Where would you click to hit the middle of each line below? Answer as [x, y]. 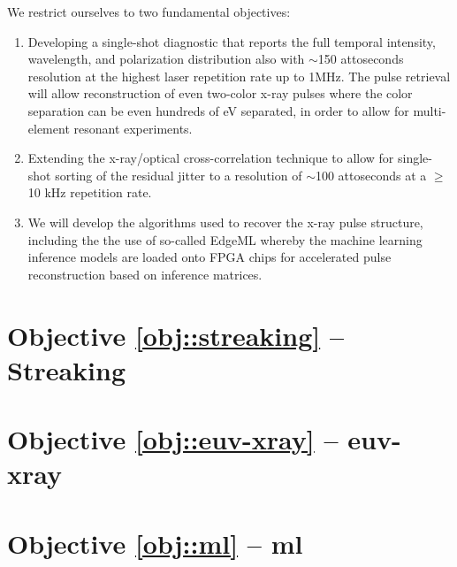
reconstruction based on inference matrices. [145, 274]
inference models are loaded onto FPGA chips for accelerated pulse [209, 257]
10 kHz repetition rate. [90, 192]
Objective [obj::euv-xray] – [173, 439]
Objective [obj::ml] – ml [155, 543]
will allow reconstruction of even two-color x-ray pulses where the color [220, 93]
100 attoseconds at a [371, 175]
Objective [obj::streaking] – [176, 335]
